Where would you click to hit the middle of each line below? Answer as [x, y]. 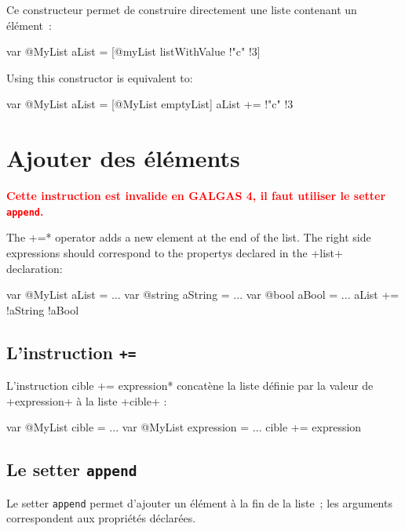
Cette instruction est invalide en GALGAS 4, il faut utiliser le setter [196, 196]
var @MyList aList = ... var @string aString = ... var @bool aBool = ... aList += [203, 295]
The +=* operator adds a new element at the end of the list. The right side [189, 237]
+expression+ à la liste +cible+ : [87, 400]
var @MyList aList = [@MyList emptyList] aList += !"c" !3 [150, 104]
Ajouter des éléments [123, 158]
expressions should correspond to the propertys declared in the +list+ [175, 252]
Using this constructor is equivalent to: [100, 77]
